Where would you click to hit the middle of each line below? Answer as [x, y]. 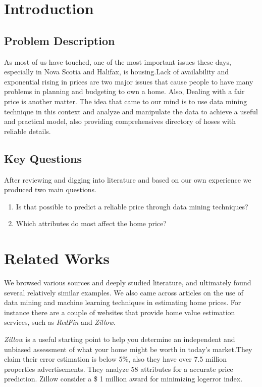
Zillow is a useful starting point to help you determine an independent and [120, 339]
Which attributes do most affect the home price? [91, 223]
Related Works [57, 258]
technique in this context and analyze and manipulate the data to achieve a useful [131, 111]
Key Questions [43, 158]
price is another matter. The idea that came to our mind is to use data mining [126, 101]
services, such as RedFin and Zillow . [60, 322]
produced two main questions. [50, 189]
